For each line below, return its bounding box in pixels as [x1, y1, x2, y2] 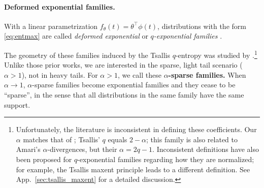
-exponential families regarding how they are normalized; [77, 153, 254, 164]
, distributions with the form [157, 20, 246, 31]
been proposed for [16, 153, 72, 164]
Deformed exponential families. [4, 1, 115, 12]
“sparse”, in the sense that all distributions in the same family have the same [4, 89, 244, 100]
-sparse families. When [168, 69, 246, 80]
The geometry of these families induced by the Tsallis [4, 49, 170, 60]
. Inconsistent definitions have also [152, 144, 259, 154]
